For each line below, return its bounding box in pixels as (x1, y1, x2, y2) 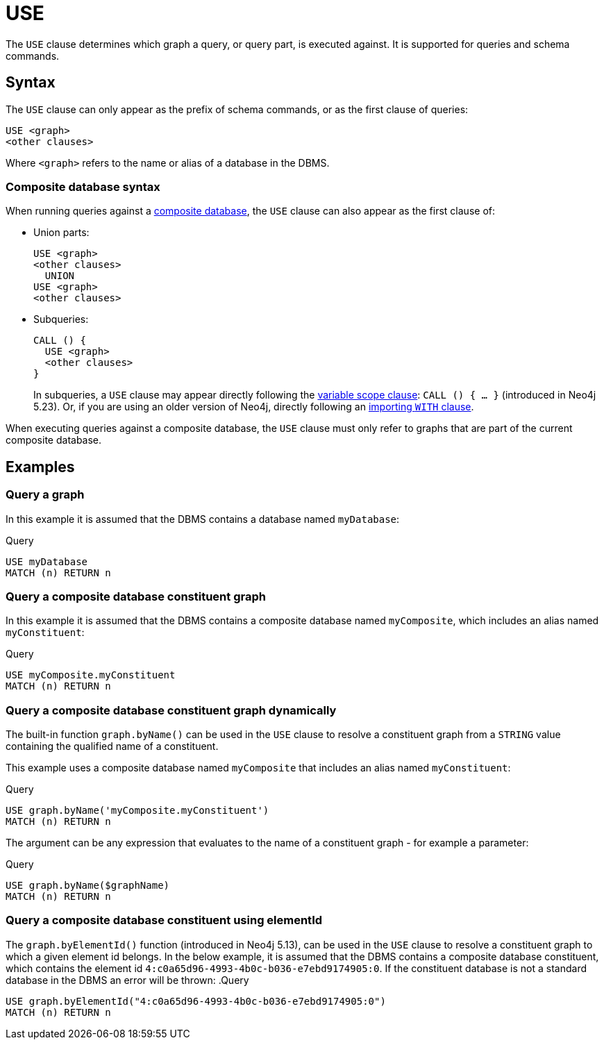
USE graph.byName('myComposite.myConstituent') (6, 805, 269, 817)
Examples (6, 458, 75, 476)
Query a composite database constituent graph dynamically (6, 703, 337, 717)
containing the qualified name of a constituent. (6, 740, 219, 753)
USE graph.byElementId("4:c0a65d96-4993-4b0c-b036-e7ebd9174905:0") (6, 995, 386, 1007)
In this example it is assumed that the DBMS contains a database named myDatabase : (6, 512, 400, 525)
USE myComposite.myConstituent (6, 669, 176, 681)
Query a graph (6, 487, 85, 502)
